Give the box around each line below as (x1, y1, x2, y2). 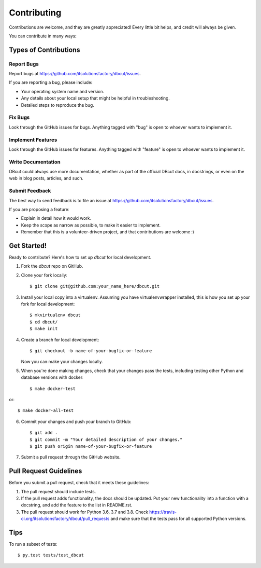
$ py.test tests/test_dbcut (17, 552, 84, 558)
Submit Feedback (9, 187, 51, 194)
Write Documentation (9, 158, 60, 165)
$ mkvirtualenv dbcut (29, 312, 81, 318)
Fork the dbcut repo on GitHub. (21, 263, 83, 269)
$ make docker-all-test (17, 408, 74, 413)
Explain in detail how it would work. (21, 215, 91, 221)
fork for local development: (21, 301, 75, 307)
